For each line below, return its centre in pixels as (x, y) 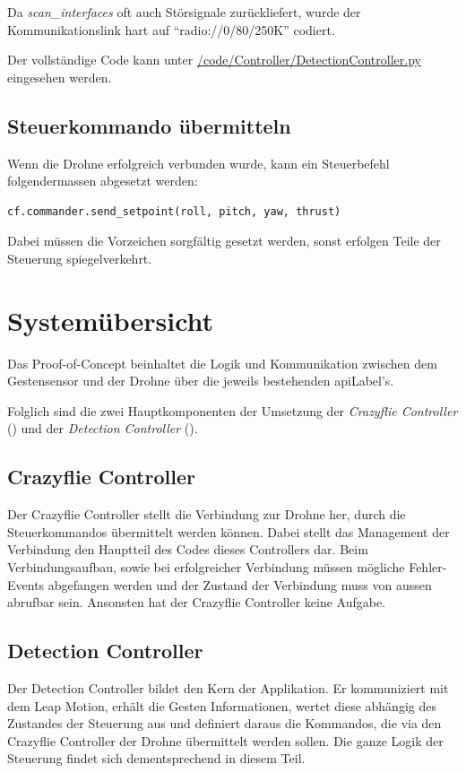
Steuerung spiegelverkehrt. (80, 258)
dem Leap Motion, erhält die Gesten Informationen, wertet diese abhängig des (222, 705)
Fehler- (428, 567)
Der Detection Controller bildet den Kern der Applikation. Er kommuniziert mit (228, 688)
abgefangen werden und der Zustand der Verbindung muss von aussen (240, 584)
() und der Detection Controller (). (103, 428)
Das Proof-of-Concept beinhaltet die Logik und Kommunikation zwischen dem (222, 363)
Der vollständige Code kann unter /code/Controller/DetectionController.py (214, 60)
